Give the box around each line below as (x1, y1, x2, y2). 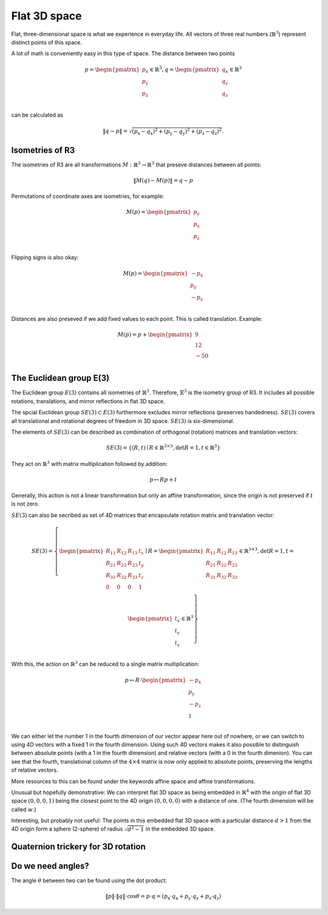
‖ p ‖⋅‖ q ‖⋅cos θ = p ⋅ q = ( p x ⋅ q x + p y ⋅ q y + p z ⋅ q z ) (105, 893, 222, 902)
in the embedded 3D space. (145, 825, 216, 832)
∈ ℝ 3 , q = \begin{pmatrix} (149, 64, 220, 73)
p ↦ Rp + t (149, 476, 177, 483)
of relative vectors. (11, 766, 58, 774)
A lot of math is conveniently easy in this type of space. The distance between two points (11, 50, 235, 57)
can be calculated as (11, 111, 64, 118)
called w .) (11, 806, 36, 813)
